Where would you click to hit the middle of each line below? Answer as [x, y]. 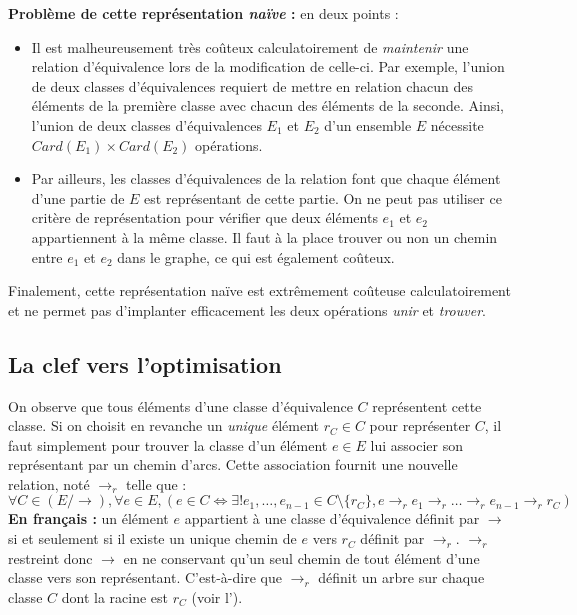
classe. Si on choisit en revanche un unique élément [163, 425]
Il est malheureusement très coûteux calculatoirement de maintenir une [250, 46]
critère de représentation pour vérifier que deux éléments [204, 217]
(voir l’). [217, 596]
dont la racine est [114, 596]
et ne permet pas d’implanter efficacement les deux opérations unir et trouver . [247, 309]
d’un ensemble [368, 124]
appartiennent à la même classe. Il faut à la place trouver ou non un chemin [264, 236]
